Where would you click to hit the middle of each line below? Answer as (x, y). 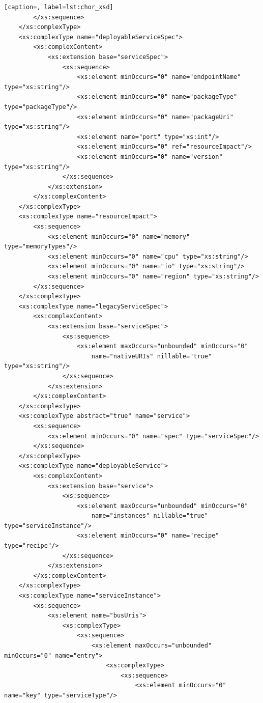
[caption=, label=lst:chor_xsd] (59, 7)
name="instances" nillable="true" (150, 516)
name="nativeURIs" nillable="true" (152, 356)
